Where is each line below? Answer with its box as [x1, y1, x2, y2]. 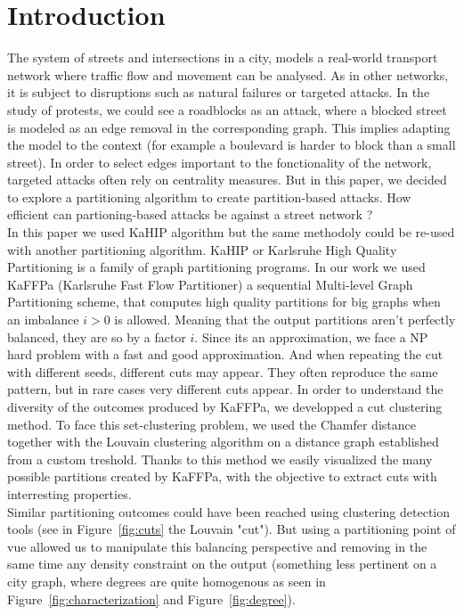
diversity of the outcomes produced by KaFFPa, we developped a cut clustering [7, 398, 443, 415]
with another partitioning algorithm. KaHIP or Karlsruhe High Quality [7, 240, 397, 258]
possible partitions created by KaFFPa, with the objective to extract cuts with [7, 467, 437, 486]
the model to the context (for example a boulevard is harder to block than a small [7, 135, 456, 154]
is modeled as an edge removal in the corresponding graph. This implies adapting [7, 118, 451, 136]
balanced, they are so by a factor [7, 327, 186, 346]
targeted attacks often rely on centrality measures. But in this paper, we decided [7, 170, 447, 189]
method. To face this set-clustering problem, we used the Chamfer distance [7, 414, 416, 433]
